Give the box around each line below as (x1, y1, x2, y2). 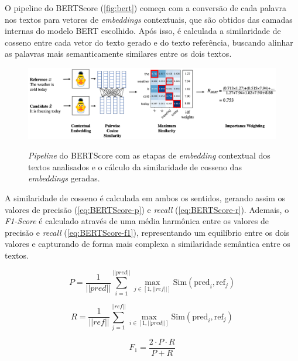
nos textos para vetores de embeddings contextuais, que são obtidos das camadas (5, 13, 293, 25)
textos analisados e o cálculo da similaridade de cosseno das (28, 160, 242, 173)
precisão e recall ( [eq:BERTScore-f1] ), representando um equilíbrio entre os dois (5, 226, 290, 238)
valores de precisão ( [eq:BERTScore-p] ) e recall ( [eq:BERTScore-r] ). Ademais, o (5, 203, 289, 215)
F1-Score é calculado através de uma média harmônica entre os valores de (5, 215, 269, 227)
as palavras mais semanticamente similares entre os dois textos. (5, 47, 232, 60)
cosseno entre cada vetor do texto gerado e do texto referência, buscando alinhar (5, 36, 293, 48)
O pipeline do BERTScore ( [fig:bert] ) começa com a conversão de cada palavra (5, 2, 287, 13)
